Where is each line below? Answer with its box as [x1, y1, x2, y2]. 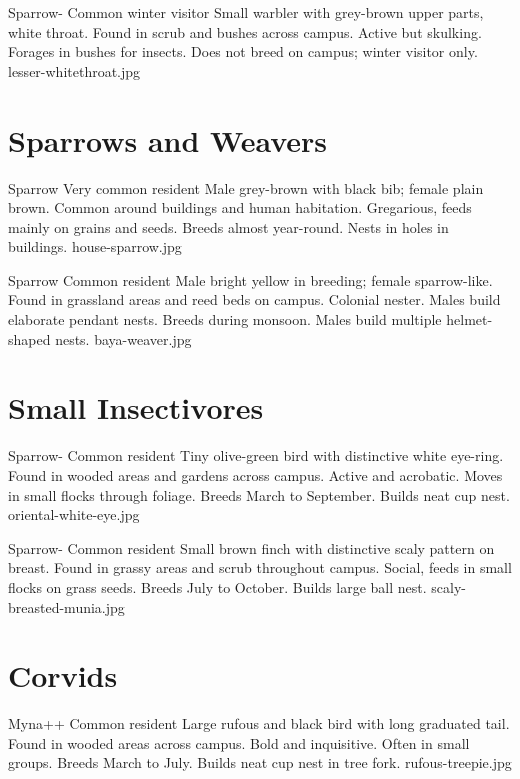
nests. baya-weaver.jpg [55, 328, 192, 349]
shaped [8, 328, 51, 349]
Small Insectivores [8, 387, 264, 428]
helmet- [446, 309, 493, 330]
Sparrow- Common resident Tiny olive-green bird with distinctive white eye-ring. [8, 445, 504, 466]
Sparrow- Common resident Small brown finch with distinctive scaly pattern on [8, 537, 495, 558]
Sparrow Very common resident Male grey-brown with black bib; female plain [8, 177, 484, 198]
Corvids [8, 655, 118, 696]
